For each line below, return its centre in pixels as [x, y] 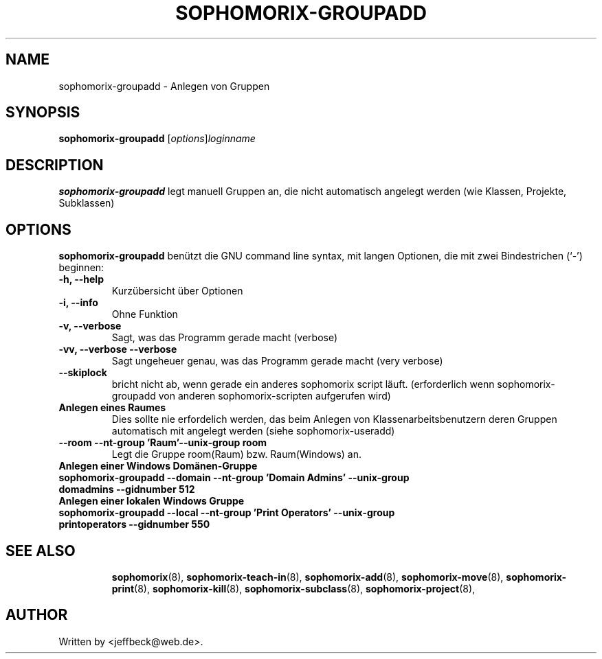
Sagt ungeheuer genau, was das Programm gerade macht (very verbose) [277, 361]
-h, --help [81, 279]
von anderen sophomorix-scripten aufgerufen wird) [275, 396]
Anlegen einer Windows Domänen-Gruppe [158, 466]
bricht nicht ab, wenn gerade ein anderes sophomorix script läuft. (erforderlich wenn [303, 384]
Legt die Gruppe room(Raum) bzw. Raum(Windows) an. [237, 454]
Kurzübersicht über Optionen [177, 291]
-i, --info [78, 303]
